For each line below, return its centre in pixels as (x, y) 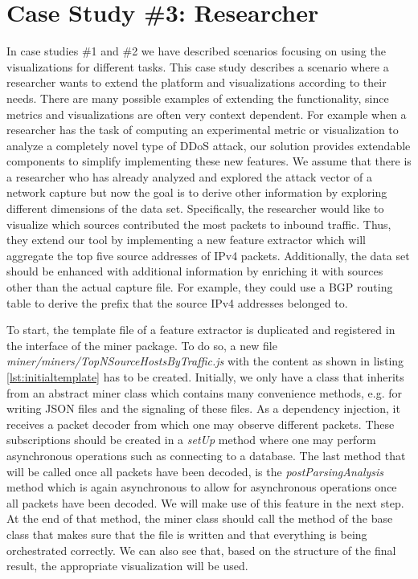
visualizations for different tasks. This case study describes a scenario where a (198, 66)
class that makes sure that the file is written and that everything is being (187, 534)
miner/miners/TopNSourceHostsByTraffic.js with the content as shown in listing (205, 361)
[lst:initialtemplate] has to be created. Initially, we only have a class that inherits (205, 377)
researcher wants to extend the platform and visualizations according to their (197, 82)
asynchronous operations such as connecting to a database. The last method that (206, 455)
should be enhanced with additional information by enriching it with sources (195, 271)
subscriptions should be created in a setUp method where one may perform (191, 440)
